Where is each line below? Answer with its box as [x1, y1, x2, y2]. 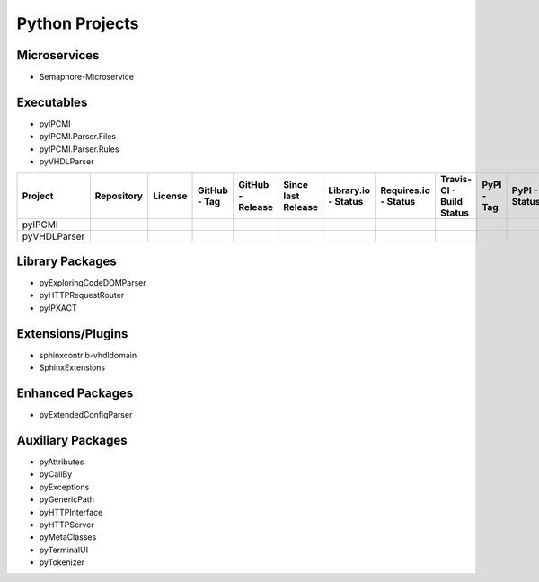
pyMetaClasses [39, 532, 97, 542]
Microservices [16, 48, 100, 63]
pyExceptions [39, 481, 90, 492]
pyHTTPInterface [39, 507, 103, 517]
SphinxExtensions [39, 362, 106, 373]
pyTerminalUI [39, 544, 89, 555]
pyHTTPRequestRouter [39, 290, 125, 301]
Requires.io [380, 184, 430, 197]
